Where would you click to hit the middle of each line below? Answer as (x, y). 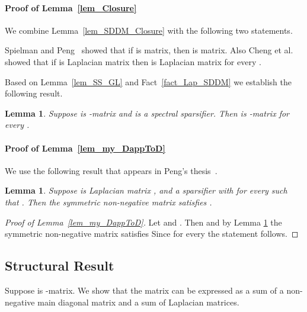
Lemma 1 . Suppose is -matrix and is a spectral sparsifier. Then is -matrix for (147, 113)
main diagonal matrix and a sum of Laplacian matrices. (138, 302)
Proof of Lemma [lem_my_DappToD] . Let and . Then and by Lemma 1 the (143, 222)
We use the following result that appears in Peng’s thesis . (111, 170)
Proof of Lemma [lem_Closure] (71, 7)
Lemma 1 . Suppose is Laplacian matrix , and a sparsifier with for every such (146, 190)
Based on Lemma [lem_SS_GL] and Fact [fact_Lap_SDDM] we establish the (148, 81)
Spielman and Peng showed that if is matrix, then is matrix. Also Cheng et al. (149, 50)
